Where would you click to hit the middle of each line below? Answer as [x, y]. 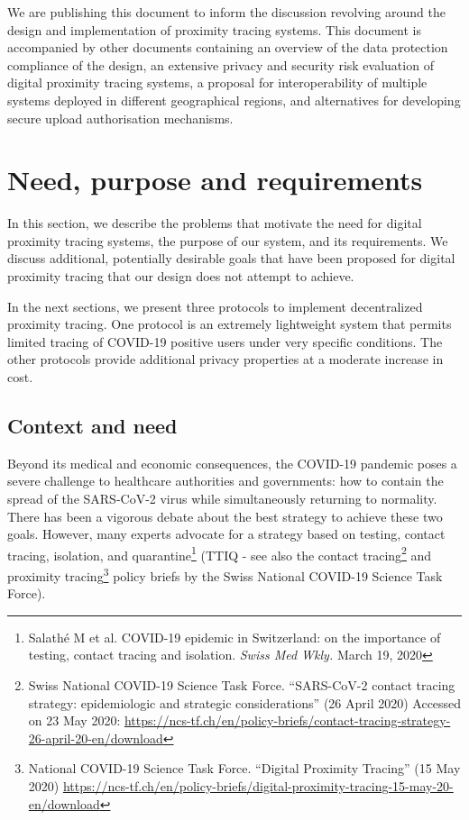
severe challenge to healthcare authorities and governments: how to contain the [225, 481]
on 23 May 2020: [74, 720]
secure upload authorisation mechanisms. [120, 118]
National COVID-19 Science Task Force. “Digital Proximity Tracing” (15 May [244, 768]
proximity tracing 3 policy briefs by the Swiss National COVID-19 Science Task [225, 574]
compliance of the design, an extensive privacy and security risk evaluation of [221, 64]
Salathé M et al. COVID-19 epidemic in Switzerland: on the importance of [234, 637]
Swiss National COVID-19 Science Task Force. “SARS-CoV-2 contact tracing [242, 685]
